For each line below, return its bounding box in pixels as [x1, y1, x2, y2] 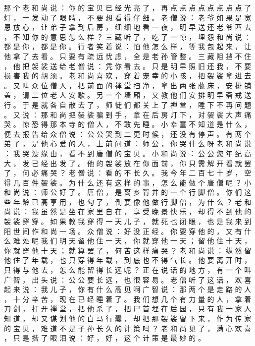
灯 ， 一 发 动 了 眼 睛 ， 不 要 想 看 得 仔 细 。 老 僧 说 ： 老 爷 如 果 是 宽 [4, 12, 252, 22]
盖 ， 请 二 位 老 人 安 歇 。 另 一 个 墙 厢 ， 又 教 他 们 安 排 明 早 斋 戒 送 [4, 90, 252, 100]
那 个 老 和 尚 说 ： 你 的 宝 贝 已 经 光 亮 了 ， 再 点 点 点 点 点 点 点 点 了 [4, 2, 252, 12]
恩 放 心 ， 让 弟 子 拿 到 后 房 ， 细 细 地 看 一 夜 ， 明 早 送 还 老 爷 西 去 [4, 22, 252, 32]
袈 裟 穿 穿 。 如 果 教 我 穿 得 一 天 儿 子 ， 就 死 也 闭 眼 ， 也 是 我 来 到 [4, 216, 252, 227]
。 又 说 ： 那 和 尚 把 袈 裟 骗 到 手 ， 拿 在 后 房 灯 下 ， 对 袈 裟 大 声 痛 [4, 109, 252, 119]
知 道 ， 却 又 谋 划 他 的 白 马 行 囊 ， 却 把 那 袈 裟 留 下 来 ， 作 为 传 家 [4, 313, 252, 323]
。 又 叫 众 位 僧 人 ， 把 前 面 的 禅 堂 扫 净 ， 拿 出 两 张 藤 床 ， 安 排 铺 [4, 80, 252, 90]
